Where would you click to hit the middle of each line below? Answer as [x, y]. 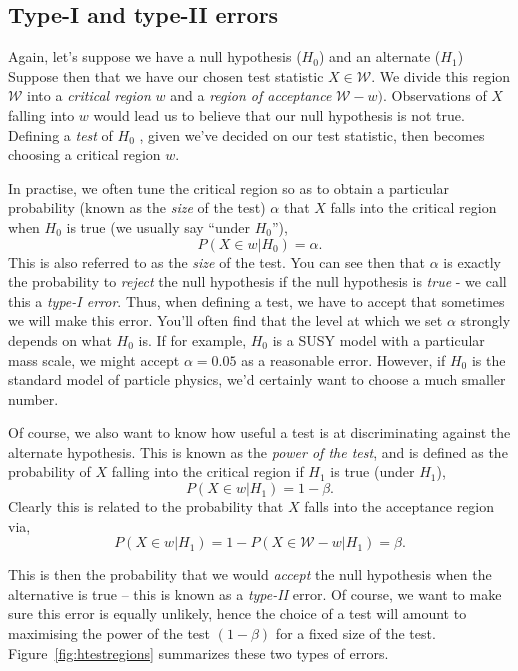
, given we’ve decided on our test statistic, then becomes [312, 134]
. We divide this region [441, 75]
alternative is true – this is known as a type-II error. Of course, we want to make [255, 593]
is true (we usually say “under [158, 226]
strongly [485, 320]
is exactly [472, 261]
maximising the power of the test [109, 633]
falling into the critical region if [207, 471]
